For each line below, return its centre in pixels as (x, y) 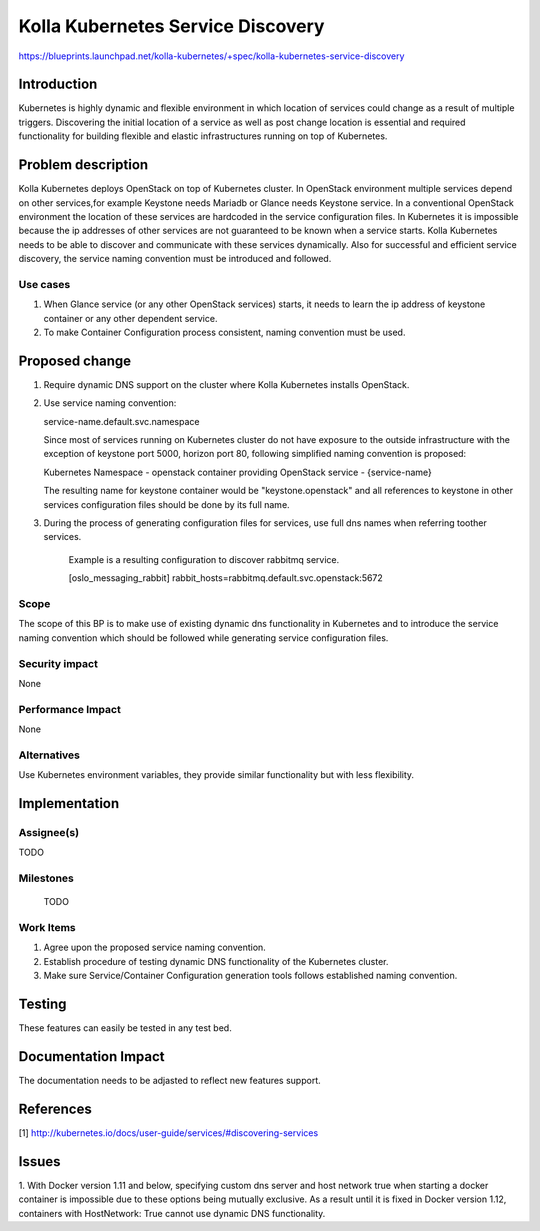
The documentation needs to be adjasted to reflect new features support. (169, 1081)
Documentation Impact (91, 1056)
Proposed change (75, 360)
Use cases (44, 284)
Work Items (47, 928)
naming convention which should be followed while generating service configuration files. (203, 637)
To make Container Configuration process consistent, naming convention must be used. (224, 332)
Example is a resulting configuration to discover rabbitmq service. (204, 559)
